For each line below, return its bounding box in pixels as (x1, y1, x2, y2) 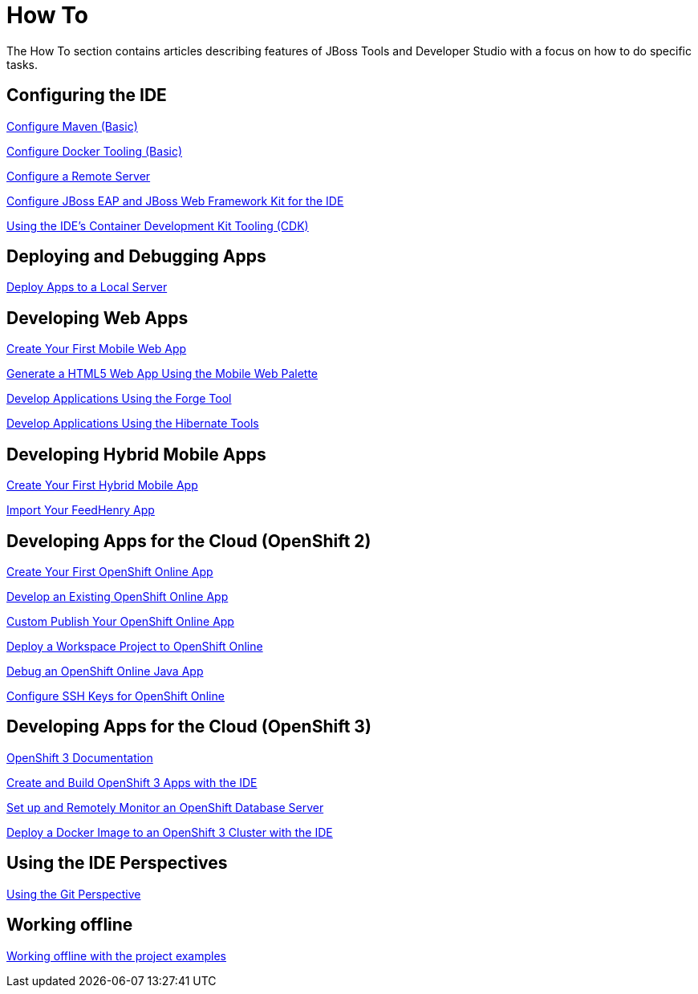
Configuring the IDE (6, 85, 167, 106)
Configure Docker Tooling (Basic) (6, 144, 183, 158)
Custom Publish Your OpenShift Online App (6, 614, 234, 628)
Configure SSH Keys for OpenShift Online (6, 688, 225, 703)
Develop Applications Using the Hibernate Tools (6, 416, 259, 431)
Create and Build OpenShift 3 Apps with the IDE (6, 775, 258, 789)
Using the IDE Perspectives (6, 853, 228, 874)
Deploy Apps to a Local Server (6, 280, 168, 294)
